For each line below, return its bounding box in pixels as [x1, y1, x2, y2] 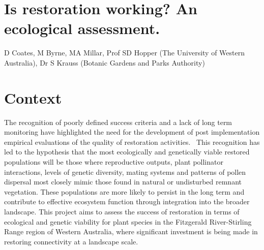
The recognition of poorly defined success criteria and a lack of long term [4, 116, 232, 127]
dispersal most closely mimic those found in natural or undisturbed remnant [4, 176, 242, 187]
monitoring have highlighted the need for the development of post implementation [4, 127, 260, 137]
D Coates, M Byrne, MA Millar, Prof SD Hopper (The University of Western [4, 47, 245, 58]
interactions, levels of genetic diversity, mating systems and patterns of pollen [4, 166, 246, 177]
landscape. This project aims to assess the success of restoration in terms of [4, 206, 240, 216]
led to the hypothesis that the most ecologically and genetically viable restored [4, 146, 250, 157]
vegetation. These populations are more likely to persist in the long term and [4, 186, 245, 197]
